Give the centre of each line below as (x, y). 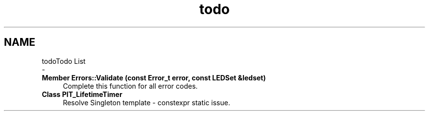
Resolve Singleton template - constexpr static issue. (146, 102)
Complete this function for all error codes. (130, 86)
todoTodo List (64, 61)
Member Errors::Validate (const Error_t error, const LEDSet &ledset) (154, 77)
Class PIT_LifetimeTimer (82, 94)
